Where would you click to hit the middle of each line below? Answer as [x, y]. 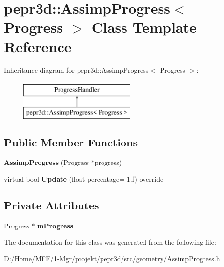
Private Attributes [51, 205]
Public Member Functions [71, 142]
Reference [38, 46]
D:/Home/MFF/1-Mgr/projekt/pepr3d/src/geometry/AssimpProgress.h [112, 258]
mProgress [55, 225]
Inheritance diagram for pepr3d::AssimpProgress [76, 70]
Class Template [144, 27]
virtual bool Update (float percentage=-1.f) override [84, 179]
